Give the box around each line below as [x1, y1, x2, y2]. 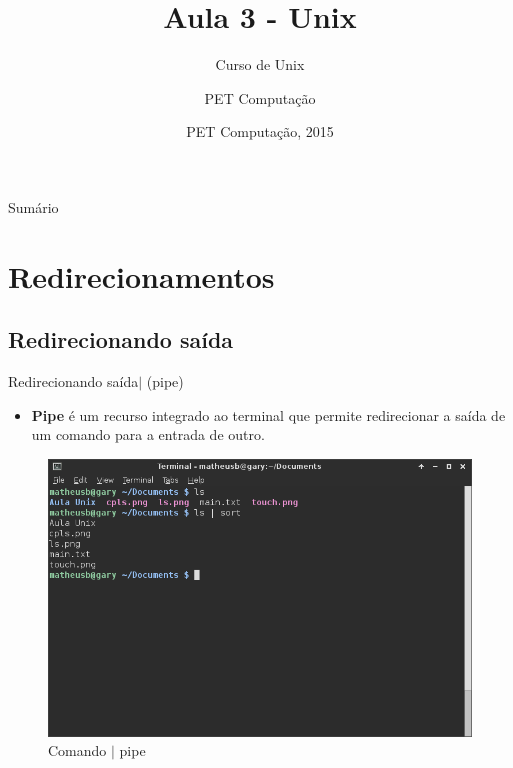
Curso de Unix [215, 54, 305, 75]
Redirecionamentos [8, 255, 275, 296]
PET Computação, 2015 [186, 121, 334, 142]
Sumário [8, 196, 59, 217]
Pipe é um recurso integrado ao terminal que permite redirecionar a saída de [31, 404, 506, 425]
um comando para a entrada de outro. [31, 424, 265, 445]
